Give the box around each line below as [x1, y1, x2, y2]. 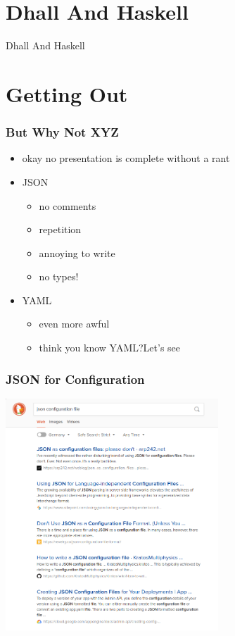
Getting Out [6, 79, 128, 108]
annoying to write [39, 245, 115, 260]
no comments [39, 198, 96, 213]
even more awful [39, 316, 110, 331]
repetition [39, 222, 82, 237]
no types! [39, 269, 79, 284]
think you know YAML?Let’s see [39, 340, 181, 355]
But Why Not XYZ [6, 123, 119, 141]
